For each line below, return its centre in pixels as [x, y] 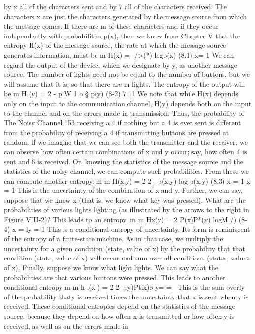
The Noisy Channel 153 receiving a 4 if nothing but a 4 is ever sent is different [123, 123]
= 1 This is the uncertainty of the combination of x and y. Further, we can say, [123, 190]
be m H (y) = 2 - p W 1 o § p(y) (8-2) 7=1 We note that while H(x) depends [121, 93]
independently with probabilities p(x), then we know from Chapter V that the [122, 35]
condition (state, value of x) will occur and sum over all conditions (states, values [127, 258]
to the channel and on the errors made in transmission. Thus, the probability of [124, 113]
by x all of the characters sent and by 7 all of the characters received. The [116, 6]
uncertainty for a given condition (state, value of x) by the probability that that [125, 248]
